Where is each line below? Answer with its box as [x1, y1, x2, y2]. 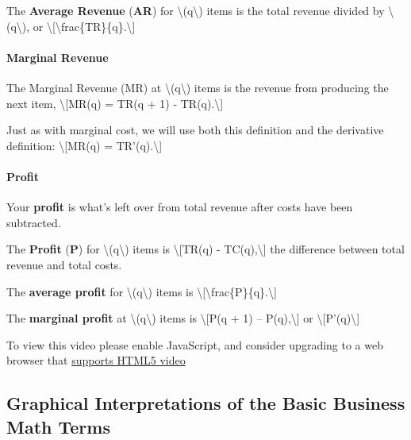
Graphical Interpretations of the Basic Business [6, 391, 405, 415]
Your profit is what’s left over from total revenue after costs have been [6, 199, 353, 215]
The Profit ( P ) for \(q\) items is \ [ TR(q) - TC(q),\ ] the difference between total [6, 241, 405, 257]
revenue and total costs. [6, 256, 122, 272]
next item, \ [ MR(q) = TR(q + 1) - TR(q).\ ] [6, 95, 224, 111]
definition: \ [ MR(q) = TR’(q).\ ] [6, 137, 163, 153]
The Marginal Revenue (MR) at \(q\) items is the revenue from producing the [6, 79, 389, 95]
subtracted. [6, 214, 61, 230]
